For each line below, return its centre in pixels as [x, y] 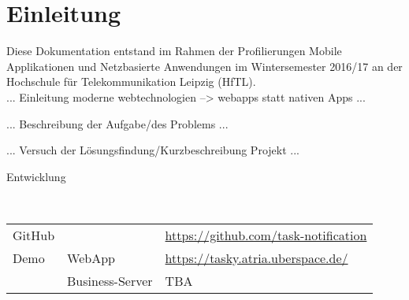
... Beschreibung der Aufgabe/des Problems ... [117, 123]
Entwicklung [36, 176]
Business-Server [110, 280]
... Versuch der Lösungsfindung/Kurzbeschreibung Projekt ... [153, 150]
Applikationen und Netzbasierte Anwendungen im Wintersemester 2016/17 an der [204, 66]
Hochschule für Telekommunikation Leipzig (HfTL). [131, 81]
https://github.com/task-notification [266, 235]
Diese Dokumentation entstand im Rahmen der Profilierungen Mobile [174, 51]
